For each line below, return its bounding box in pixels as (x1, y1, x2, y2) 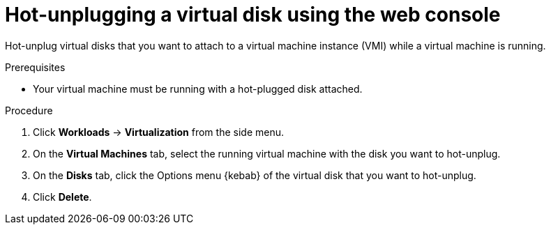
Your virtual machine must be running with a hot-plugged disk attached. (33, 82, 363, 95)
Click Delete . (33, 190, 92, 203)
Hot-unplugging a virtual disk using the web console (5, 3, 501, 26)
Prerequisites (5, 61, 66, 73)
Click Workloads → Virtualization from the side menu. (33, 125, 284, 138)
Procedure (5, 104, 53, 116)
